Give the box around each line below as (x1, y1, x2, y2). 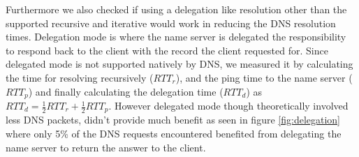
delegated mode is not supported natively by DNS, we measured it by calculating (6, 57, 353, 71)
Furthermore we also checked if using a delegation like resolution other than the (6, 2, 347, 16)
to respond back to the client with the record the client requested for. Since (6, 43, 328, 57)
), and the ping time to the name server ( (175, 70, 353, 84)
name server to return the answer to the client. (6, 140, 206, 154)
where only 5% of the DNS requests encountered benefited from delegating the (6, 126, 342, 141)
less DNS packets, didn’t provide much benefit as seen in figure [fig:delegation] (6, 112, 341, 127)
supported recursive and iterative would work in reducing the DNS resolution (6, 15, 336, 30)
